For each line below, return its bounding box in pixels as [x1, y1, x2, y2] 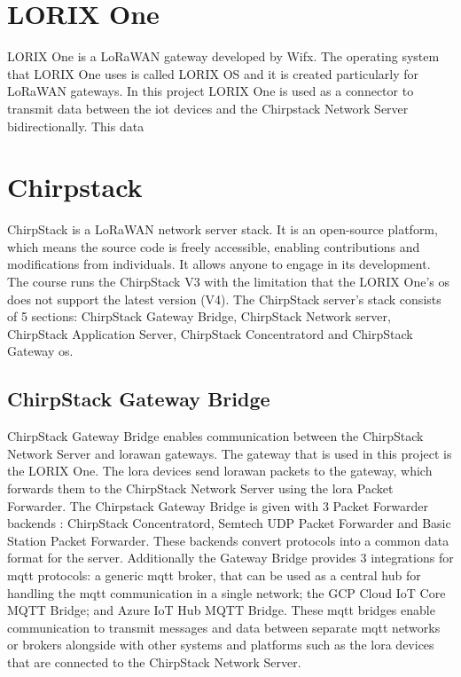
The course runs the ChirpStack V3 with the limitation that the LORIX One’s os [7, 272, 449, 290]
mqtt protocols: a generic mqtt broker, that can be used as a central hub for [7, 565, 421, 584]
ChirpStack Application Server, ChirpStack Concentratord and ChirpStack [7, 324, 413, 342]
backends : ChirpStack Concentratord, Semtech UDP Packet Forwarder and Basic [7, 514, 451, 532]
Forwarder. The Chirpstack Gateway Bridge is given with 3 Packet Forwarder [7, 496, 428, 515]
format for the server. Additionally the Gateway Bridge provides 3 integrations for [7, 548, 454, 567]
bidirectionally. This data [7, 116, 145, 135]
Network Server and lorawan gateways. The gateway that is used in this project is [7, 444, 452, 462]
